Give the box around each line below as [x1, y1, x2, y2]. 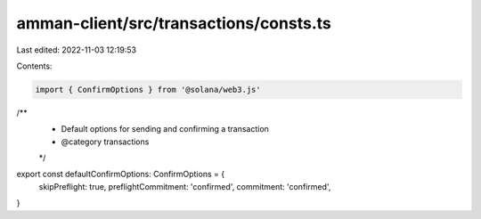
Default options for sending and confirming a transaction [61, 124, 269, 134]
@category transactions [61, 136, 150, 147]
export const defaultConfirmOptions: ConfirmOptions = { [16, 169, 225, 180]
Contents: [16, 61, 53, 71]
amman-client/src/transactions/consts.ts [16, 13, 331, 33]
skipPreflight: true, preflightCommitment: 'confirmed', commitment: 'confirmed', [38, 181, 331, 191]
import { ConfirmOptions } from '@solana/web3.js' [35, 85, 262, 94]
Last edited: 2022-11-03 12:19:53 [16, 45, 137, 55]
